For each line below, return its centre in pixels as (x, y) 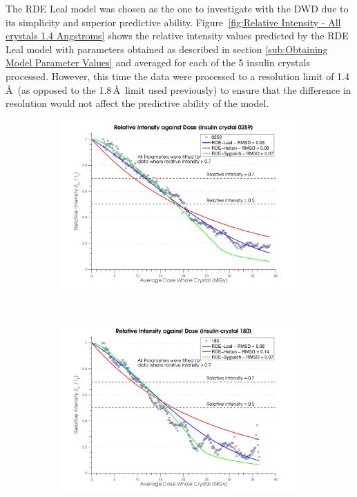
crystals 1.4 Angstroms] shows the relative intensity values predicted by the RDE (177, 36)
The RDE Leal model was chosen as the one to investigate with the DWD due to (177, 8)
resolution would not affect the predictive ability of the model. (137, 103)
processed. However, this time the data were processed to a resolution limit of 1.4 (177, 76)
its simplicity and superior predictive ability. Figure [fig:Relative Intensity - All (173, 22)
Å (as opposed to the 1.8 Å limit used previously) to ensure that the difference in (178, 89)
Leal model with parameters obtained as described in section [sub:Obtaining (167, 49)
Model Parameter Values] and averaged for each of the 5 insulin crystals (158, 62)
